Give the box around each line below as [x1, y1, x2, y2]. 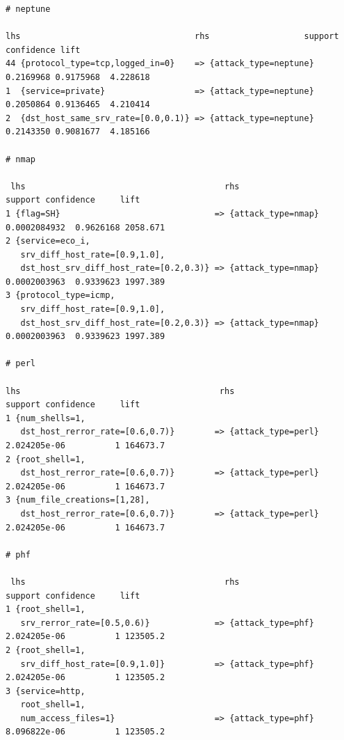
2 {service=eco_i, [6, 236, 90, 246]
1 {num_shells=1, [6, 413, 85, 423]
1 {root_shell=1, [6, 604, 85, 615]
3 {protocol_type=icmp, [6, 290, 115, 301]
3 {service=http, [6, 686, 85, 696]
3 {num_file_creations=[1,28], [6, 495, 150, 505]
